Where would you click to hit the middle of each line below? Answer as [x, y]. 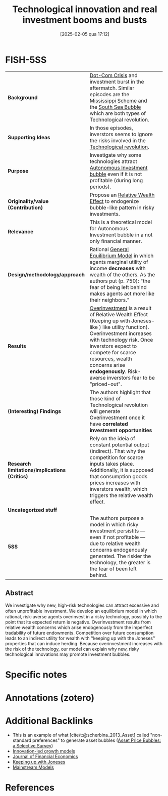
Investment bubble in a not [121, 235]
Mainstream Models [33, 767]
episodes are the [109, 94]
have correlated [109, 424]
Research [19, 464]
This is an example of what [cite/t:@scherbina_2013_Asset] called [81, 735]
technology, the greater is [120, 562]
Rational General [109, 249]
